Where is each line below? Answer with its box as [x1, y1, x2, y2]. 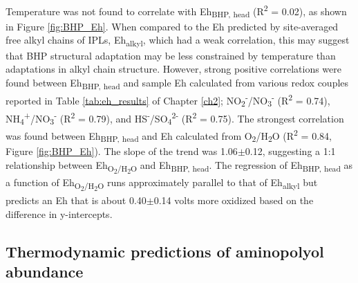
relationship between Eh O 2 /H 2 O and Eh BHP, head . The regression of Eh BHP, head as [6, 157, 353, 176]
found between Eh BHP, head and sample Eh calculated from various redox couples [6, 75, 349, 91]
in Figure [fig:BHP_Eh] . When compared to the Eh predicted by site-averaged [6, 19, 339, 33]
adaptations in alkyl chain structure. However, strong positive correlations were [6, 62, 341, 76]
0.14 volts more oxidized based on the [153, 193, 314, 208]
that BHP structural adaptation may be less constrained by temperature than [6, 48, 336, 62]
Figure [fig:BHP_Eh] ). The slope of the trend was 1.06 [6, 144, 238, 158]
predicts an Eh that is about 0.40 [6, 193, 147, 208]
